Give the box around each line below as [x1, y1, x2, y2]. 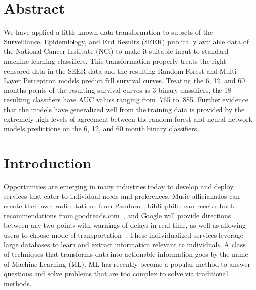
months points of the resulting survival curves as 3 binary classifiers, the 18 [4, 84, 231, 95]
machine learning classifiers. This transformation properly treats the [4, 55, 210, 66]
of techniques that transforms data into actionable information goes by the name [4, 249, 248, 259]
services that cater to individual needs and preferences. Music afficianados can [4, 191, 240, 201]
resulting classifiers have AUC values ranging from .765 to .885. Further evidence [4, 94, 249, 105]
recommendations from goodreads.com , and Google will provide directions [4, 210, 231, 220]
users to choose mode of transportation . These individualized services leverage [4, 229, 243, 240]
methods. [4, 278, 32, 288]
